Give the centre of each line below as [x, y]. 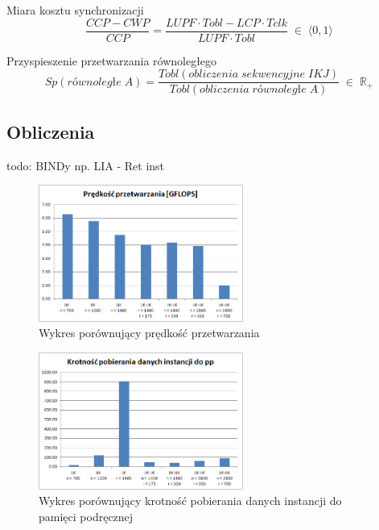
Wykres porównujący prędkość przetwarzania [149, 333]
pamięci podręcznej [86, 516]
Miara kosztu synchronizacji [75, 10]
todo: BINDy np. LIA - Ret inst [86, 165]
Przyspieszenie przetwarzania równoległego [112, 60]
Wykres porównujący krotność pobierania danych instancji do [190, 501]
